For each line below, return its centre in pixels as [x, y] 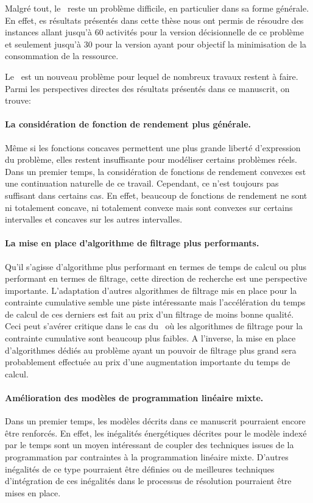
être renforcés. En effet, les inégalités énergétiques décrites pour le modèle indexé [156, 433]
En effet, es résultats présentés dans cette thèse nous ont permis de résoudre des [154, 20]
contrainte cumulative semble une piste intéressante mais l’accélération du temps [155, 302]
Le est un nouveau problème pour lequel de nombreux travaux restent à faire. [152, 76]
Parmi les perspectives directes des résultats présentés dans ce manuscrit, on [147, 88]
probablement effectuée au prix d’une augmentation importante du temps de [148, 362]
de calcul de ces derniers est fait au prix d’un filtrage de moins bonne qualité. [149, 314]
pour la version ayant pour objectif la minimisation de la [201, 44]
